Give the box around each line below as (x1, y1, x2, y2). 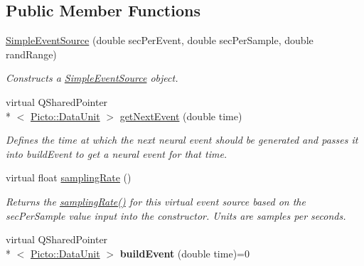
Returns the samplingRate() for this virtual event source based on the (6, 193, 306, 208)
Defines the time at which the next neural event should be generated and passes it (6, 132, 358, 147)
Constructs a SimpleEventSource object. (6, 70, 178, 85)
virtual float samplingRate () (6, 170, 132, 185)
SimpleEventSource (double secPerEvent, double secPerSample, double (6, 33, 314, 48)
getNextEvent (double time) (119, 108, 242, 123)
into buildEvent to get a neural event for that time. (6, 146, 227, 161)
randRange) (6, 46, 57, 61)
